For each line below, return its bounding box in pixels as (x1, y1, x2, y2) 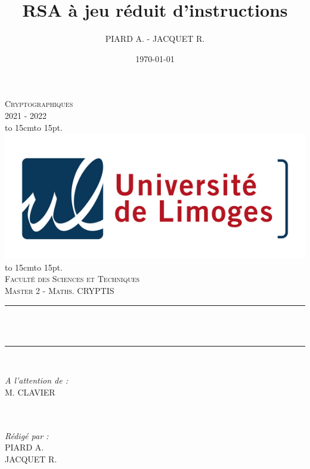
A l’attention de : (5, 374, 68, 387)
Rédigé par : (5, 429, 49, 442)
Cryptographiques (5, 97, 73, 110)
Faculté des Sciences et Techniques (5, 272, 140, 285)
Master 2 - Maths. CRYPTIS (5, 284, 114, 297)
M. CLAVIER (5, 385, 55, 398)
